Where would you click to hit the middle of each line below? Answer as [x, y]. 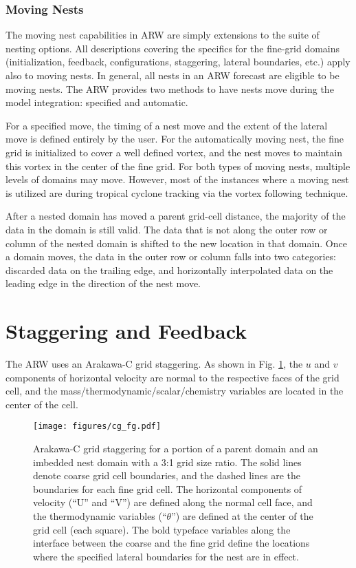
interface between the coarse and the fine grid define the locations [171, 543]
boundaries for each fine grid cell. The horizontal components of [168, 488]
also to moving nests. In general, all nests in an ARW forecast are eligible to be [173, 75]
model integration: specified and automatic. [97, 102]
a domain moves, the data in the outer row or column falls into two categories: [171, 256]
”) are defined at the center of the [242, 516]
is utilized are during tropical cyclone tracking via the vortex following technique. [177, 192]
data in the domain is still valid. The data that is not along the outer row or [167, 229]
